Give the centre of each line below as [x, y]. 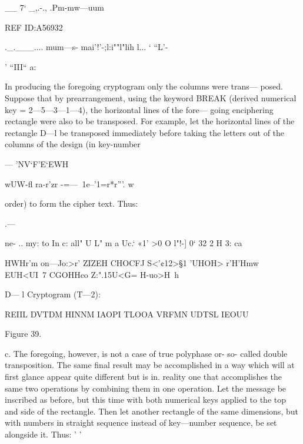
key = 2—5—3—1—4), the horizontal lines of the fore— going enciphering [139, 109]
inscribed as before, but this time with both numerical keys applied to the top [146, 400]
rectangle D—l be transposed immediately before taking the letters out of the [145, 132]
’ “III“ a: [21, 66]
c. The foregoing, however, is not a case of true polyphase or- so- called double [146, 353]
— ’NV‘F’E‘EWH [37, 163]
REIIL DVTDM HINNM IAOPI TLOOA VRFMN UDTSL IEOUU [127, 314]
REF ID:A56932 [34, 27]
